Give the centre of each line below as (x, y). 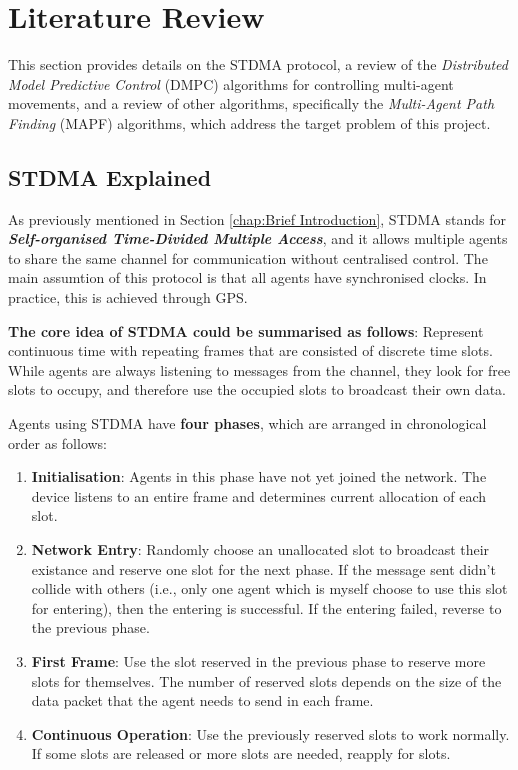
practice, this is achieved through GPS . (128, 297)
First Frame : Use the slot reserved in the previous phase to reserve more (258, 660)
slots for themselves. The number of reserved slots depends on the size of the (266, 680)
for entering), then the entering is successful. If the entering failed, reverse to (266, 607)
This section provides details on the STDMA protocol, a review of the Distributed (258, 64)
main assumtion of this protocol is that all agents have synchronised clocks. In (247, 277)
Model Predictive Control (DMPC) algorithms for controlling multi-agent (231, 83)
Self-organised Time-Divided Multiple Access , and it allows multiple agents (258, 238)
